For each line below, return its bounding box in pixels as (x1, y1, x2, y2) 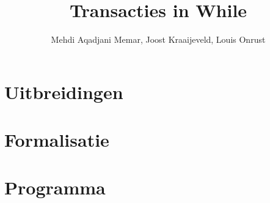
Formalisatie (4, 127, 109, 152)
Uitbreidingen (4, 79, 123, 104)
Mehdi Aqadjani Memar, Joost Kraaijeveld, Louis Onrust (51, 33, 266, 46)
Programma (4, 175, 106, 200)
